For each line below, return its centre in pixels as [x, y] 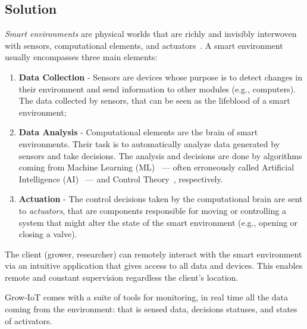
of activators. [29, 320]
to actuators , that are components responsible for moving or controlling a [152, 210]
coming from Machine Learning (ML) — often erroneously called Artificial [156, 167]
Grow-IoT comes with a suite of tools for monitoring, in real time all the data [147, 297]
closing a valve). [48, 234]
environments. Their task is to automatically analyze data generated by [149, 143]
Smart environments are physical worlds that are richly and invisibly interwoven [151, 34]
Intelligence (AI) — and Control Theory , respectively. [121, 179]
